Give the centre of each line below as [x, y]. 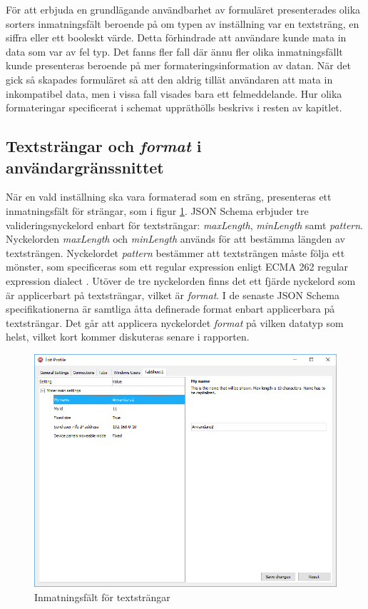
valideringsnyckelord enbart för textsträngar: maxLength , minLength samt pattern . [185, 225]
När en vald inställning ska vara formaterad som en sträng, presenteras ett [169, 197]
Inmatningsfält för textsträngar [102, 597]
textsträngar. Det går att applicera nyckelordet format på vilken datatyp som [175, 322]
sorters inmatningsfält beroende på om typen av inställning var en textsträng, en [183, 23]
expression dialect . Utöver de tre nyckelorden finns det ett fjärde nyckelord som [181, 280]
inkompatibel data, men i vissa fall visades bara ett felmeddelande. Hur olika [174, 93]
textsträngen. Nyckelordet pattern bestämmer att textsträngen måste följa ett [175, 252]
